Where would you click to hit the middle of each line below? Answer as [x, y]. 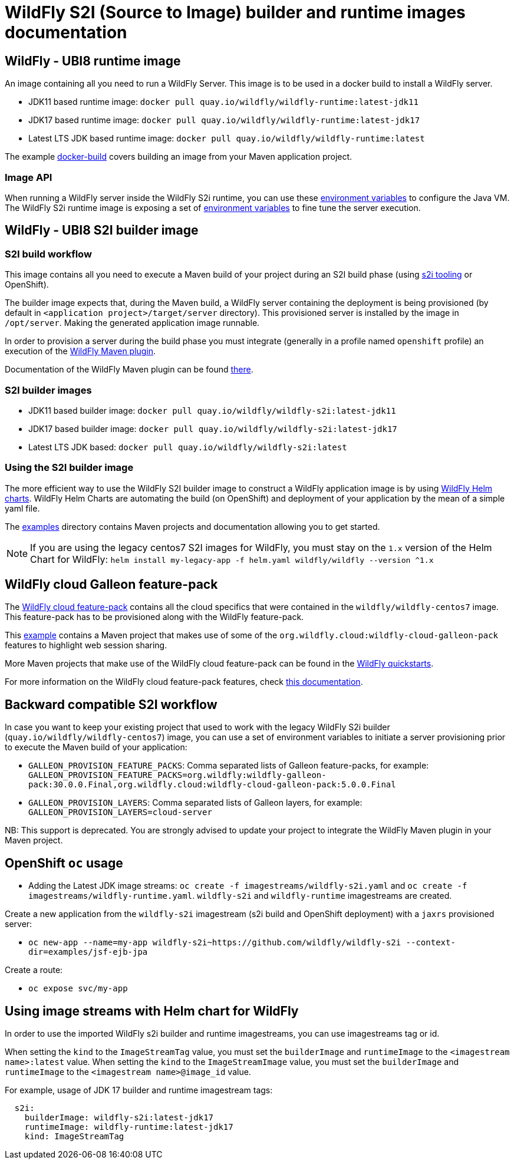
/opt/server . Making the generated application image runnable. [132, 323]
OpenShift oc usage [64, 863]
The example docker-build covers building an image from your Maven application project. [179, 157]
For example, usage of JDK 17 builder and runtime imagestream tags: [139, 1090]
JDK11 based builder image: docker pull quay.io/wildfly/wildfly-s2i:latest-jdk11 [212, 410]
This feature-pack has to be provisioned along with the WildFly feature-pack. [154, 617]
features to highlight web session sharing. [86, 645]
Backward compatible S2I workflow [111, 704]
